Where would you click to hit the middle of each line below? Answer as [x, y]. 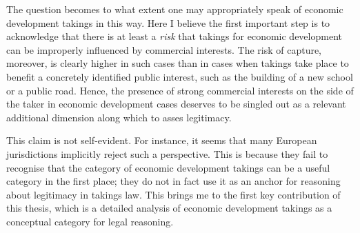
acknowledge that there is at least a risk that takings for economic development [174, 36]
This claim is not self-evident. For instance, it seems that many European [162, 140]
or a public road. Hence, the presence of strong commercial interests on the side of [180, 90]
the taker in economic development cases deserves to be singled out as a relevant [176, 104]
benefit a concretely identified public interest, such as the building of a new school [180, 76]
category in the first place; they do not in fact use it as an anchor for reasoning [173, 181]
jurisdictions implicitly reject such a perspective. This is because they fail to [167, 153]
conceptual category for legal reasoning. [90, 221]
